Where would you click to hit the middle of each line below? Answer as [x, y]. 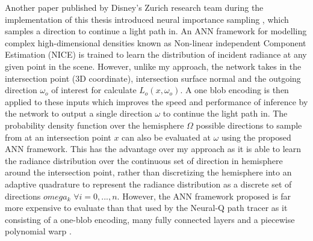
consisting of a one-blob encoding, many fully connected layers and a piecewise [150, 219]
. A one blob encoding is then [234, 90]
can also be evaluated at [166, 137]
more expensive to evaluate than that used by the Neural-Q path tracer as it [146, 208]
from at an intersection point [58, 137]
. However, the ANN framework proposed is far [204, 196]
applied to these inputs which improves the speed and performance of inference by [156, 101]
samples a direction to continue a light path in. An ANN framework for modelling [156, 31]
